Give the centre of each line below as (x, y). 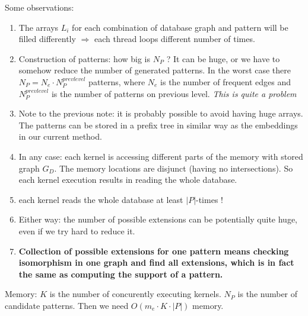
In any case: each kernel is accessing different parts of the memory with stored (161, 156)
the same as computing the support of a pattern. (121, 274)
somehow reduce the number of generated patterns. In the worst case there (155, 70)
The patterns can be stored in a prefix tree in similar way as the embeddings (158, 125)
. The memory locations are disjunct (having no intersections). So (174, 168)
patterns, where (117, 81)
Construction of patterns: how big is (85, 58)
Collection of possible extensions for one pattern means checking (154, 251)
